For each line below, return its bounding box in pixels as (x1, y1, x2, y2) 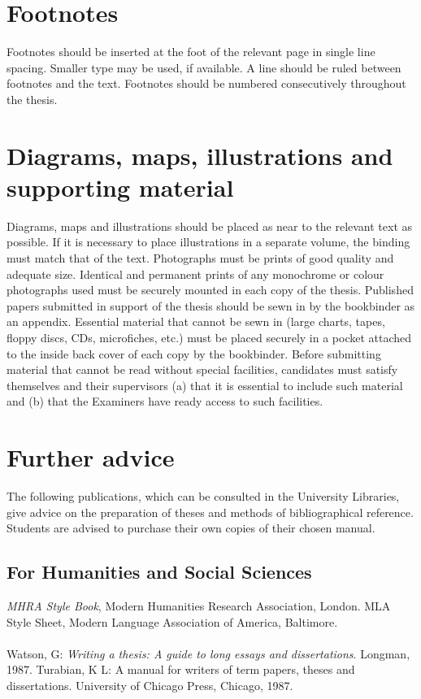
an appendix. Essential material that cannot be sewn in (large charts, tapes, (7, 313, 385, 330)
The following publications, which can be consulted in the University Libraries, (7, 488, 400, 505)
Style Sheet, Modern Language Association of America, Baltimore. (7, 613, 338, 630)
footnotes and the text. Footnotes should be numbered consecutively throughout (7, 75, 406, 92)
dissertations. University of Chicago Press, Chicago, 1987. (7, 677, 293, 694)
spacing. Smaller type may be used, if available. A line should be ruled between (7, 59, 401, 76)
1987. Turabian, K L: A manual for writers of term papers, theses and (7, 661, 355, 678)
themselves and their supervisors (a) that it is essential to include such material (7, 376, 403, 393)
